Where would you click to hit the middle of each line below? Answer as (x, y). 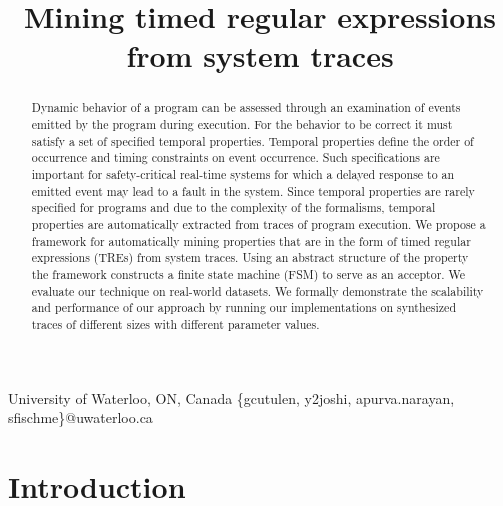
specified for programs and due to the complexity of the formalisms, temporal (233, 207)
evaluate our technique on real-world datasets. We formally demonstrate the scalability (257, 290)
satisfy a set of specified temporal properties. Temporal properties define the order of (252, 140)
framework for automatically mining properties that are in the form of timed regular (251, 240)
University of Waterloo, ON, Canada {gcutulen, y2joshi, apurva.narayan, (231, 397)
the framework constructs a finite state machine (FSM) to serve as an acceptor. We (248, 273)
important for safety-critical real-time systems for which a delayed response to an (243, 173)
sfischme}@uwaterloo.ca (80, 417)
